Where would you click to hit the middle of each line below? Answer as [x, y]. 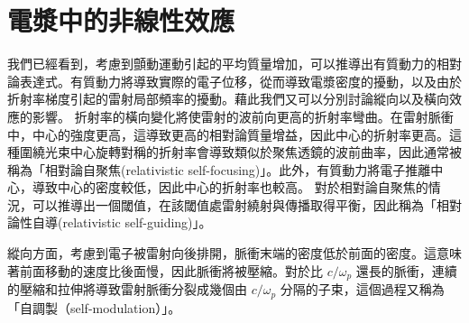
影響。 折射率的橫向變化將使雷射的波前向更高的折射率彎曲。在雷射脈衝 [243, 116]
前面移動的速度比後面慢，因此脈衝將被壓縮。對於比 [171, 270]
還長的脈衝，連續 [406, 270]
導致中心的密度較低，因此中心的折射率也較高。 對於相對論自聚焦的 [230, 187]
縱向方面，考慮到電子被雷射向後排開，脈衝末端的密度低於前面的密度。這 [222, 253]
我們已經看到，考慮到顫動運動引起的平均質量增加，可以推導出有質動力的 [222, 64]
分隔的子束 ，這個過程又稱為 [362, 289]
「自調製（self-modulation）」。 [94, 307]
